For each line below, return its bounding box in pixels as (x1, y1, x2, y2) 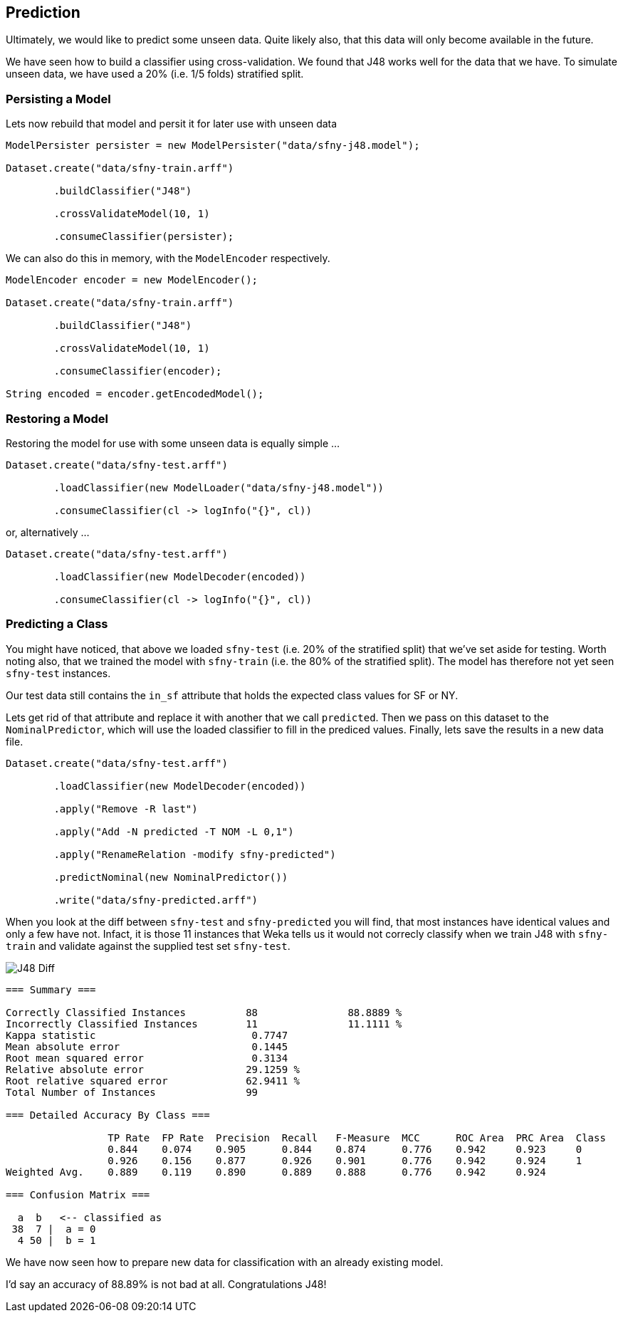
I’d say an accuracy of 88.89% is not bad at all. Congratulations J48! (6, 1277, 327, 1290)
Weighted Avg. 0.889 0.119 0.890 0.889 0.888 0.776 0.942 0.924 (6, 1166, 546, 1178)
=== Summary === (6, 983, 96, 995)
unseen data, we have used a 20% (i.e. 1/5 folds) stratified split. (6, 68, 304, 80)
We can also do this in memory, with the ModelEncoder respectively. (6, 252, 330, 265)
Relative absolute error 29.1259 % (6, 1063, 300, 1075)
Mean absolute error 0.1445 (6, 1040, 288, 1052)
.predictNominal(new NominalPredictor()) (53, 871, 288, 883)
